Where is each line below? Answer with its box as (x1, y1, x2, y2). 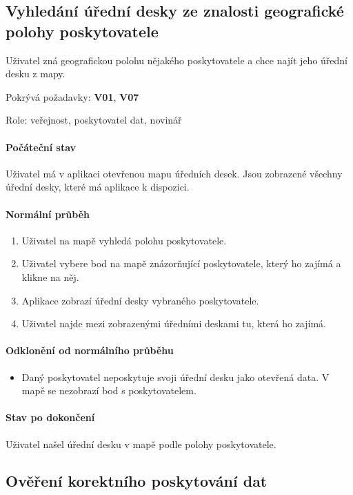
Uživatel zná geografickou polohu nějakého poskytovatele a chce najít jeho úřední (6, 52, 347, 67)
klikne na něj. (21, 269, 79, 284)
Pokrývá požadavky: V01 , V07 (6, 89, 139, 104)
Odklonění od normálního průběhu (6, 343, 174, 358)
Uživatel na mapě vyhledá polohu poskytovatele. (21, 233, 227, 247)
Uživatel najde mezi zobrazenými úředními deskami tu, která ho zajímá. (21, 316, 326, 331)
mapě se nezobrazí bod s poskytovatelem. (21, 383, 196, 398)
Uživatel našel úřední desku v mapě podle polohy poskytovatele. (6, 436, 276, 451)
